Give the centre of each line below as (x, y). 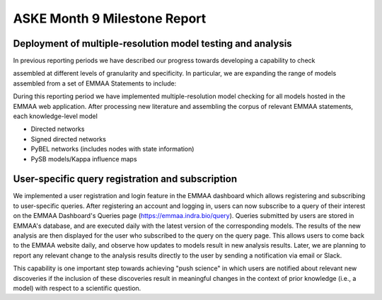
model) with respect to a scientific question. (77, 288)
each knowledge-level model (56, 116)
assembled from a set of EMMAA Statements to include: (95, 83)
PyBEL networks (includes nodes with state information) (112, 149)
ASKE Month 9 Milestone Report (110, 18)
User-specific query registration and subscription (125, 179)
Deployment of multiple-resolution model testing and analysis (153, 44)
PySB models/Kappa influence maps (84, 158)
